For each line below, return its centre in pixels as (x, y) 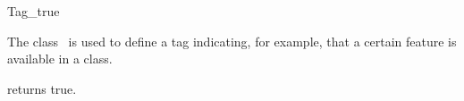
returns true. (42, 88)
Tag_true (34, 11)
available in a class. (60, 59)
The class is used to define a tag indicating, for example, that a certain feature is (232, 41)
